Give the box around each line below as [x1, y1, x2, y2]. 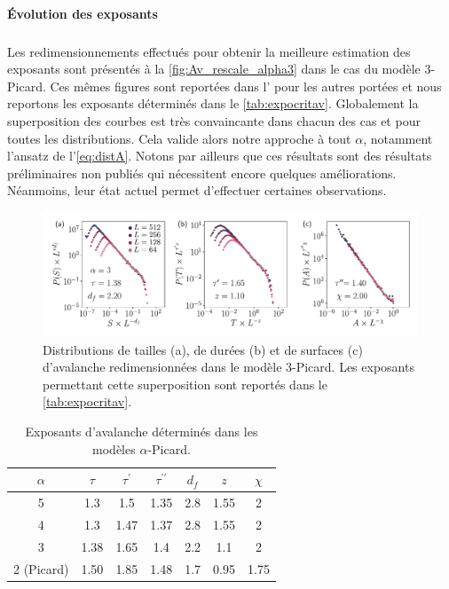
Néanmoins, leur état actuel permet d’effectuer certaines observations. [7, 181, 387, 200]
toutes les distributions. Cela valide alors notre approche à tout [7, 129, 351, 147]
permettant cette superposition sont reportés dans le [43, 374, 327, 393]
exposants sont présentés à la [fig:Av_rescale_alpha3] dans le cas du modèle [7, 59, 421, 78]
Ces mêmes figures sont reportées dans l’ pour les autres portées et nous [50, 76, 442, 95]
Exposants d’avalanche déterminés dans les [25, 422, 258, 441]
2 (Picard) [13, 559, 69, 577]
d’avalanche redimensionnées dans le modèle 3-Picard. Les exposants [43, 357, 414, 376]
